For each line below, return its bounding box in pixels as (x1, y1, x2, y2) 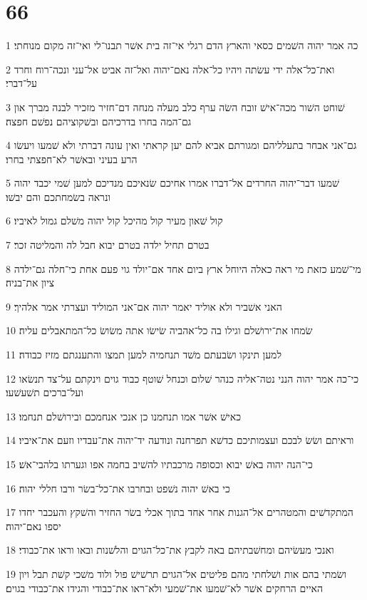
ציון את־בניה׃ (6, 275, 55, 290)
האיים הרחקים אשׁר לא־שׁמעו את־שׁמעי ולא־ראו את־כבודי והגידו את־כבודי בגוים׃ (6, 580, 324, 595)
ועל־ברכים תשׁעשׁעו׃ (6, 385, 83, 400)
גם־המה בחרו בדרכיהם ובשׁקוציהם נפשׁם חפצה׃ (6, 113, 192, 128)
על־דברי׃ (6, 76, 37, 90)
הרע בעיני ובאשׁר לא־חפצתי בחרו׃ (6, 151, 138, 166)
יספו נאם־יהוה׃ (6, 518, 61, 533)
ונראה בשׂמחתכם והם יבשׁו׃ (6, 189, 111, 204)
